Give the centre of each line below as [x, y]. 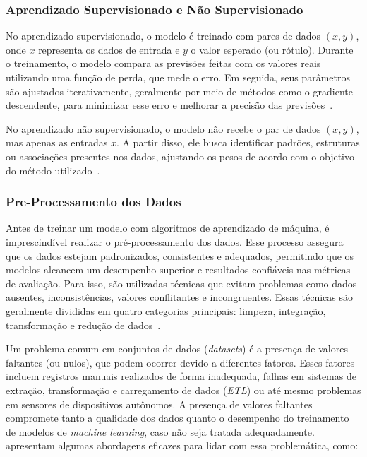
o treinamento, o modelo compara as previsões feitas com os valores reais [163, 63]
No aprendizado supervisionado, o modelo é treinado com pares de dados [163, 36]
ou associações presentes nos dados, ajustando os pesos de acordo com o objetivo [180, 156]
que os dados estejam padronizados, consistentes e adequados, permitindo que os [180, 255]
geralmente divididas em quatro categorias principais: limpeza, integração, [166, 310]
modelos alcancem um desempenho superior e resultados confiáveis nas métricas [178, 269]
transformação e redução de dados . [83, 325]
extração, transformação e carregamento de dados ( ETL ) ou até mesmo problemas [183, 390]
